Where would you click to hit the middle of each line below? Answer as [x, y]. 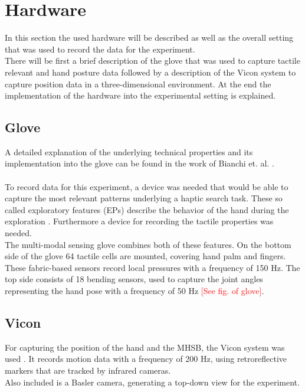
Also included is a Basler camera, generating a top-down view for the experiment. [152, 382]
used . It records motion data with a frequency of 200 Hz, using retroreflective [146, 359]
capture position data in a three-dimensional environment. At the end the [138, 84]
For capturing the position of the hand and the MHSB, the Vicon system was [145, 347]
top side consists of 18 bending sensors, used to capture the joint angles [134, 279]
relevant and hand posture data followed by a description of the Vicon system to [150, 72]
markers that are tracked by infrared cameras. [88, 370]
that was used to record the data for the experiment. [100, 49]
